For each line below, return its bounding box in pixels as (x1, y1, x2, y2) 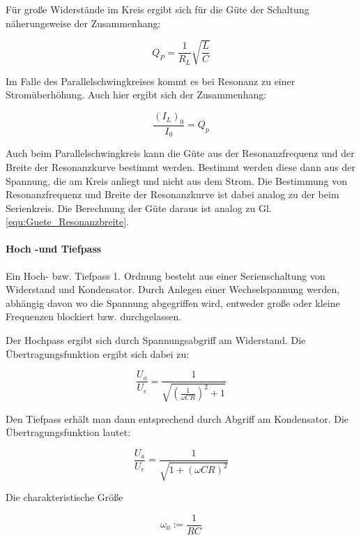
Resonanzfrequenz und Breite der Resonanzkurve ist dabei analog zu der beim (6, 187, 339, 202)
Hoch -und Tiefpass (6, 241, 102, 256)
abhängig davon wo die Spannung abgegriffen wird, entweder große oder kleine (6, 295, 340, 310)
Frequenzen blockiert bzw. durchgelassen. (6, 309, 182, 324)
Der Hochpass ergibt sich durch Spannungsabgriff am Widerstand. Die (6, 333, 306, 347)
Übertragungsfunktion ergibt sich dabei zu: (6, 346, 190, 361)
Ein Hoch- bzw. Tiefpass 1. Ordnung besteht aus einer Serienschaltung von (6, 268, 325, 283)
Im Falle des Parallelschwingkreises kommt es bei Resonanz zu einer (6, 73, 295, 88)
